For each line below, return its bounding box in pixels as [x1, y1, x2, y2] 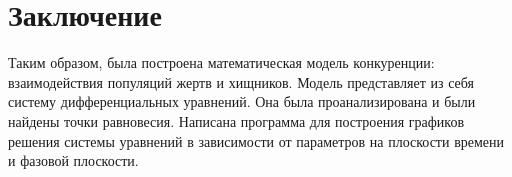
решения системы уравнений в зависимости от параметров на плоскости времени [8, 130, 505, 151]
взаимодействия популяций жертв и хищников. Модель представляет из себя [8, 71, 474, 92]
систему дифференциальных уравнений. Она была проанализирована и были [8, 91, 476, 112]
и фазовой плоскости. [8, 150, 139, 171]
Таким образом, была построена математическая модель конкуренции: [8, 52, 435, 73]
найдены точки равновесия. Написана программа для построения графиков [8, 110, 465, 131]
